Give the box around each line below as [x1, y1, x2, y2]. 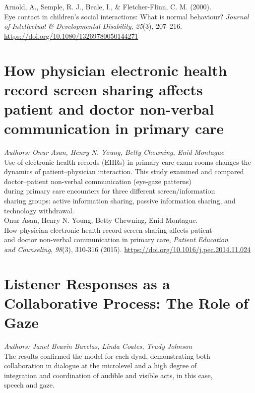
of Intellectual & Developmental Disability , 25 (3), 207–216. [4, 21, 182, 31]
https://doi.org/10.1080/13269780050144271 [4, 30, 138, 41]
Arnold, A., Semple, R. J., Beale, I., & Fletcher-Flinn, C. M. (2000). [4, 1, 211, 11]
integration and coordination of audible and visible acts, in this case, [4, 370, 213, 380]
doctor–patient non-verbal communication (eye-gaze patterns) [4, 176, 191, 186]
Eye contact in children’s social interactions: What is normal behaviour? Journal [4, 11, 249, 21]
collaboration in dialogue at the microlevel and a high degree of [4, 360, 197, 371]
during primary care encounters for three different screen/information [4, 186, 215, 196]
